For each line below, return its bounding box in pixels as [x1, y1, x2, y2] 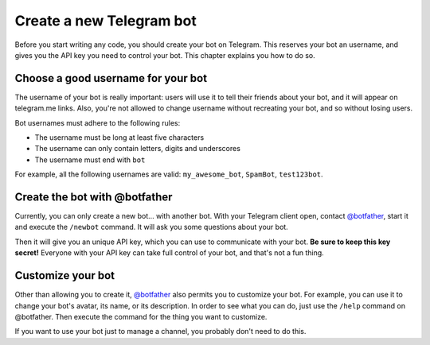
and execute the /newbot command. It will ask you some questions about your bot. [14, 223, 288, 232]
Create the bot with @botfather [14, 191, 173, 204]
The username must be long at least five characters [34, 133, 205, 142]
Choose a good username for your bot [14, 72, 207, 85]
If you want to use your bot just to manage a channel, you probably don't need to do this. [14, 327, 307, 336]
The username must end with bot [34, 155, 146, 165]
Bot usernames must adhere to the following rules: [14, 118, 181, 127]
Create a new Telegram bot [14, 12, 197, 29]
